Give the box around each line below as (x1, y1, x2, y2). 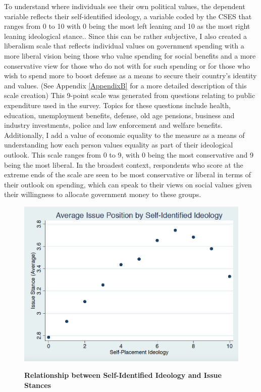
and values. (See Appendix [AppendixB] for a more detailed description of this (4, 80, 247, 90)
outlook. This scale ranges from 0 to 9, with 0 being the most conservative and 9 (4, 149, 253, 160)
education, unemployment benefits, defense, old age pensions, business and (4, 110, 235, 120)
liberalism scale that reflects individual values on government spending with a (4, 40, 244, 51)
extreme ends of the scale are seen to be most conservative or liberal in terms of (4, 169, 251, 180)
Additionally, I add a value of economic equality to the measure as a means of (4, 129, 245, 140)
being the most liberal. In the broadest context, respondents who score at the (4, 159, 243, 170)
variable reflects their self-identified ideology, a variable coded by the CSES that (4, 11, 252, 21)
